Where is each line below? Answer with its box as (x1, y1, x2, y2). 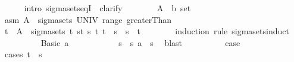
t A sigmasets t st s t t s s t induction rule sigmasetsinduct (4, 25, 289, 37)
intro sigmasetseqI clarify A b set (24, 2, 191, 14)
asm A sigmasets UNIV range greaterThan (4, 13, 172, 25)
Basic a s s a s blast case (40, 36, 240, 48)
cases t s (4, 48, 42, 60)
